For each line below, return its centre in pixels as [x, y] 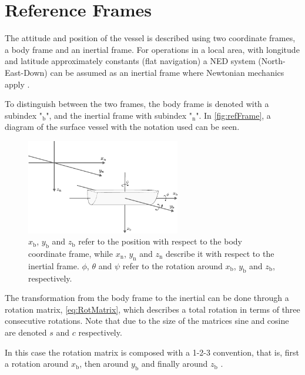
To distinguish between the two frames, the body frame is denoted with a [137, 104]
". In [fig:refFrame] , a [233, 115]
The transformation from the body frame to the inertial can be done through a [147, 298]
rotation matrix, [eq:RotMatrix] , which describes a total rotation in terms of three [152, 309]
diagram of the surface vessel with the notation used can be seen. [122, 127]
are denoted [26, 332]
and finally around [175, 364]
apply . [17, 84]
